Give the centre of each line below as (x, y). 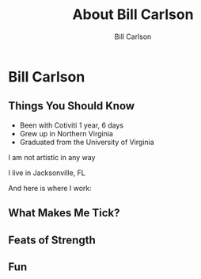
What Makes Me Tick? (64, 213)
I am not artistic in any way (52, 157)
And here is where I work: (50, 188)
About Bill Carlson (133, 15)
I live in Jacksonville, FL (47, 173)
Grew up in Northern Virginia (66, 133)
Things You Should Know (72, 106)
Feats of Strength (52, 240)
